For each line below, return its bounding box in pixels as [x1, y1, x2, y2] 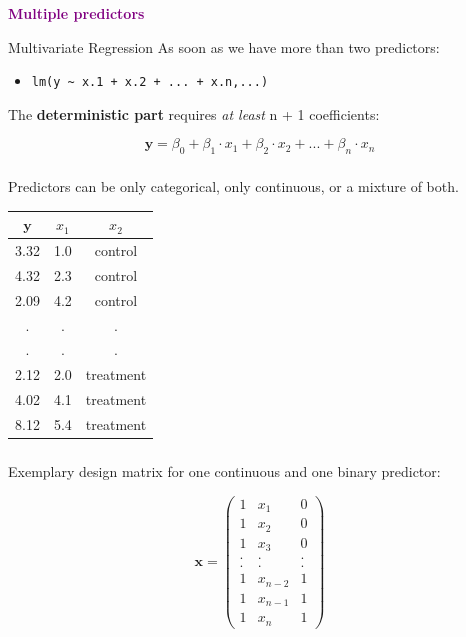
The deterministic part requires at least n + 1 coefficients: [8, 103, 380, 124]
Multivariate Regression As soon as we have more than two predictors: [8, 36, 440, 57]
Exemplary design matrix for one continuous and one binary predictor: [8, 461, 441, 482]
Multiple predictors [8, 3, 145, 23]
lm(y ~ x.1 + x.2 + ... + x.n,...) [31, 75, 269, 90]
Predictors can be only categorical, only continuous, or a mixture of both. [8, 176, 459, 197]
